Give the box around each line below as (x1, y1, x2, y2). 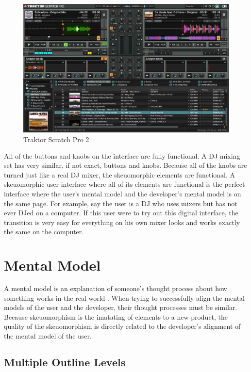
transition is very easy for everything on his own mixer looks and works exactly (4, 217, 240, 227)
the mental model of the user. (4, 331, 92, 341)
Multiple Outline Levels (4, 355, 126, 370)
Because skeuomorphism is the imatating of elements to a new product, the (4, 311, 228, 322)
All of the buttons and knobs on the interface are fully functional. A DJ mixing (4, 150, 240, 161)
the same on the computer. (4, 226, 84, 237)
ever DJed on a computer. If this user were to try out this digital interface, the (4, 208, 238, 218)
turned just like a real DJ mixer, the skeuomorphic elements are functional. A (4, 169, 235, 179)
